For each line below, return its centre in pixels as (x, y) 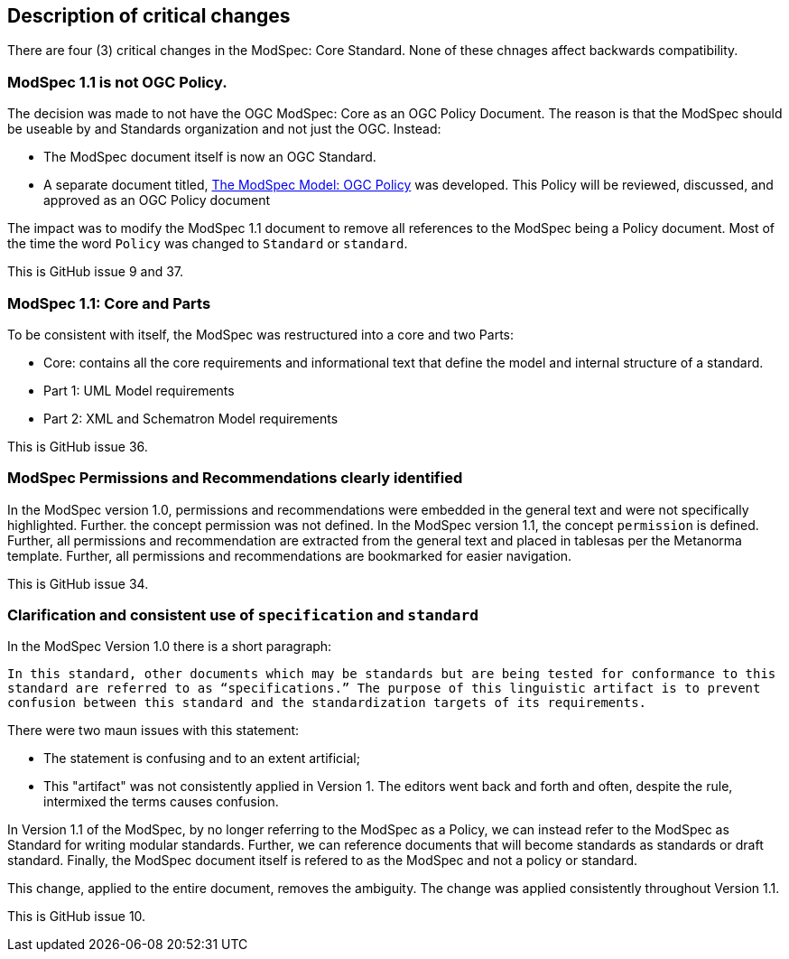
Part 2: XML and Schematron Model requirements (191, 418)
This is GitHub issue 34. (78, 583)
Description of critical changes (149, 16)
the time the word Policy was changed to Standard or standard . (208, 244)
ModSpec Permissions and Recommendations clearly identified (235, 478)
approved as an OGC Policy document (157, 200)
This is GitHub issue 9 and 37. (96, 272)
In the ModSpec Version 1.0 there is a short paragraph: (170, 647)
